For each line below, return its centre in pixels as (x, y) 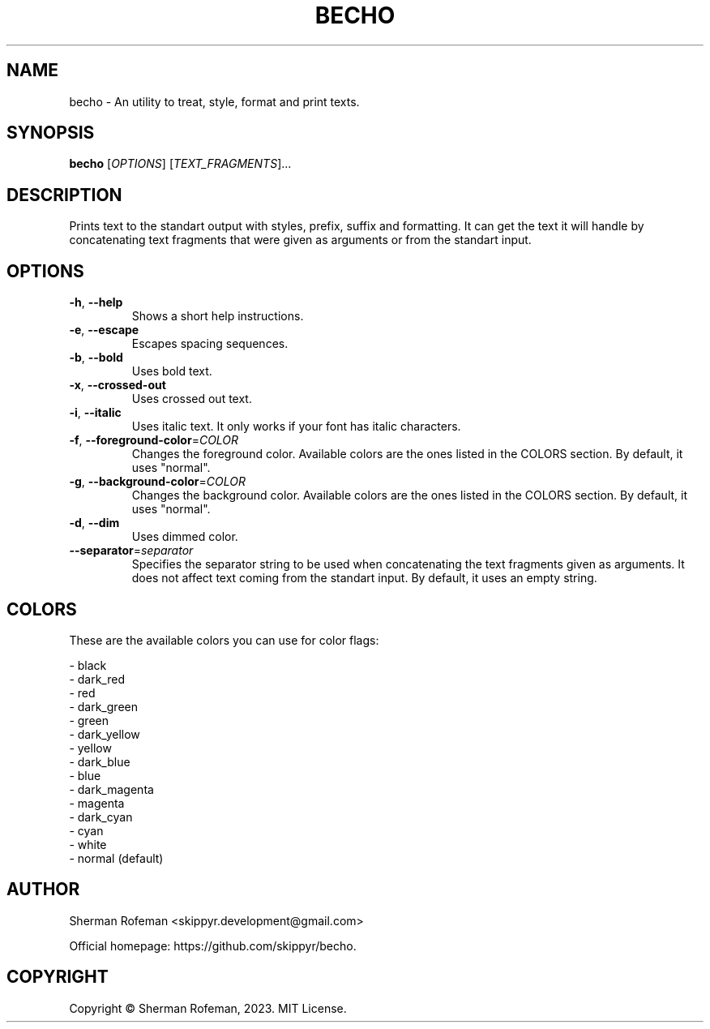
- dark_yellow (105, 734)
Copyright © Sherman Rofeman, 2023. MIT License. (208, 1008)
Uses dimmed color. (185, 537)
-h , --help (96, 302)
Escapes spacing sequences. (210, 344)
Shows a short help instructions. (218, 316)
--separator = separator (131, 551)
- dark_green (103, 706)
